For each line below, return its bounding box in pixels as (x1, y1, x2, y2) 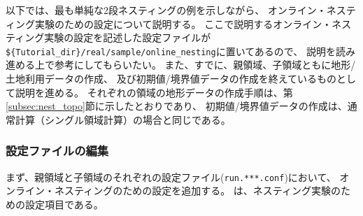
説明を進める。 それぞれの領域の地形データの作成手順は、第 (15, 85, 293, 99)
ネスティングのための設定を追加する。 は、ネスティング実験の (54, 183, 341, 198)
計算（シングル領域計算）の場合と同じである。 (15, 112, 231, 127)
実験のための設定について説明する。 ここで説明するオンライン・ (34, 16, 332, 31)
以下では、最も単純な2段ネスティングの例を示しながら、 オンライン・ (6, 3, 327, 17)
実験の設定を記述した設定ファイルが (44, 30, 211, 45)
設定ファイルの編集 (6, 142, 109, 159)
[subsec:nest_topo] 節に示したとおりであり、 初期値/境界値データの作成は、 (6, 99, 348, 113)
